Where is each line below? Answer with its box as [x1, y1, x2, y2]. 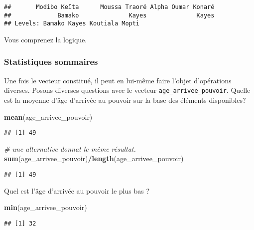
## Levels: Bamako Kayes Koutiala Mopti [4, 20, 140, 27]
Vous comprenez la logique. [4, 34, 87, 44]
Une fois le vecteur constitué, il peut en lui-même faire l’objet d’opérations [4, 75, 232, 85]
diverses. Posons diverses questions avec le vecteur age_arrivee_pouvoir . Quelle [4, 85, 251, 95]
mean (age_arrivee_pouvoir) [4, 111, 93, 122]
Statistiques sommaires [4, 55, 98, 68]
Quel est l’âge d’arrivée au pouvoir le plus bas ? [4, 185, 150, 196]
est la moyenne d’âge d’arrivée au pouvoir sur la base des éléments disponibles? [4, 95, 246, 105]
